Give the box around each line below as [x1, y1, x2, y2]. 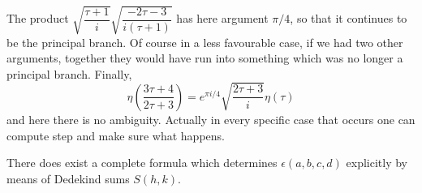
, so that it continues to [290, 10, 407, 27]
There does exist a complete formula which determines [6, 154, 278, 171]
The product [6, 10, 69, 27]
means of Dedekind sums [6, 169, 130, 187]
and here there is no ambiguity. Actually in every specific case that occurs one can [6, 110, 416, 127]
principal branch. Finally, [6, 65, 132, 82]
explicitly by [346, 154, 407, 171]
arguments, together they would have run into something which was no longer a [6, 49, 403, 66]
